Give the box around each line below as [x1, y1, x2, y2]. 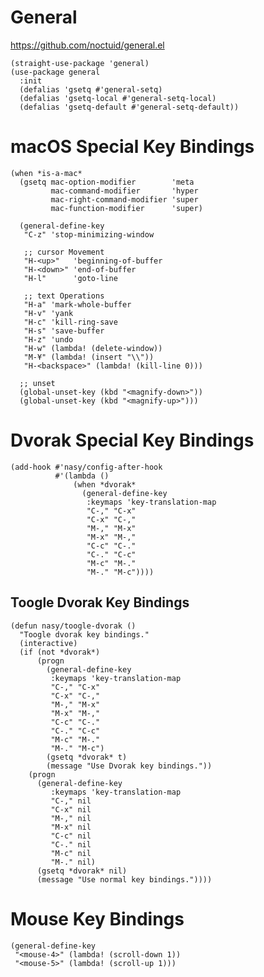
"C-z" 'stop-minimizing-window [23, 229, 155, 240]
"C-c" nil [50, 831, 92, 841]
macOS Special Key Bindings [10, 136, 255, 158]
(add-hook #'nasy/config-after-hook [10, 462, 163, 472]
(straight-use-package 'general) [10, 58, 150, 68]
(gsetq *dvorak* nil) [36, 866, 128, 876]
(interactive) [19, 638, 78, 648]
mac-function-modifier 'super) [50, 203, 203, 213]
